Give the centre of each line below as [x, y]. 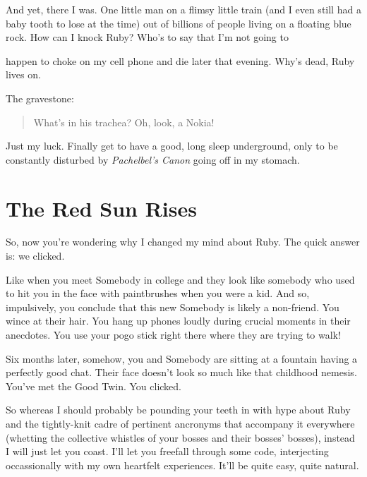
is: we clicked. [35, 256]
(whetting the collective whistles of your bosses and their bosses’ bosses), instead [180, 437]
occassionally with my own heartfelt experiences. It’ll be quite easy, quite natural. [182, 465]
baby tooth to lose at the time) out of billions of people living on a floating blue [179, 23]
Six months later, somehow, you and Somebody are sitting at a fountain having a [182, 358]
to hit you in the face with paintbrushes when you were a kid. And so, [158, 293]
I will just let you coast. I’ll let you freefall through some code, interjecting [167, 451]
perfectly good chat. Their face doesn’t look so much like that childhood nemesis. [181, 372]
